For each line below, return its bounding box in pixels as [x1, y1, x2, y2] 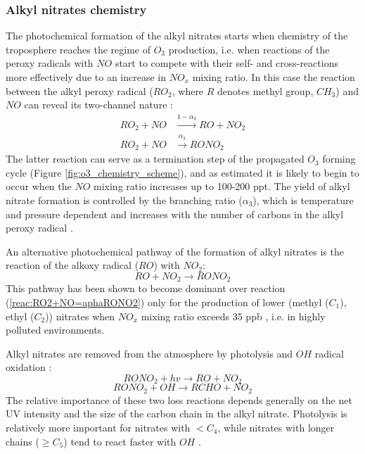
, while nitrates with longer [217, 420, 335, 435]
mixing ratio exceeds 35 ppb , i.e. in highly [141, 308, 326, 323]
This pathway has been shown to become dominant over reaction [6, 281, 286, 296]
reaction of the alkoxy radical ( [6, 258, 139, 272]
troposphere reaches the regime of [6, 42, 151, 56]
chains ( [6, 434, 39, 448]
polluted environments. [6, 322, 105, 337]
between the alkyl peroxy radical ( [6, 83, 153, 98]
